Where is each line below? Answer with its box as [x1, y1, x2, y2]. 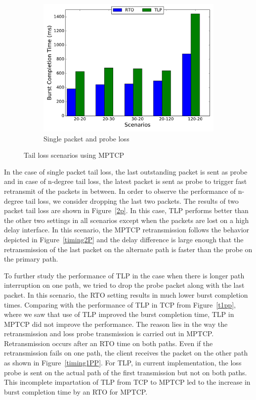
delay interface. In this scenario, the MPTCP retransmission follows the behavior [4, 224, 250, 235]
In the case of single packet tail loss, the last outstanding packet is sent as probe [4, 166, 248, 177]
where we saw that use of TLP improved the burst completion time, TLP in [4, 309, 234, 319]
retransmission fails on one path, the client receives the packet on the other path [4, 348, 248, 358]
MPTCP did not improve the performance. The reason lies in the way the [4, 318, 228, 329]
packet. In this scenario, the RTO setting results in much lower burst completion [4, 289, 248, 300]
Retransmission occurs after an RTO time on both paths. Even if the [4, 338, 213, 348]
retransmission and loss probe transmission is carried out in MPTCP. [4, 328, 214, 339]
